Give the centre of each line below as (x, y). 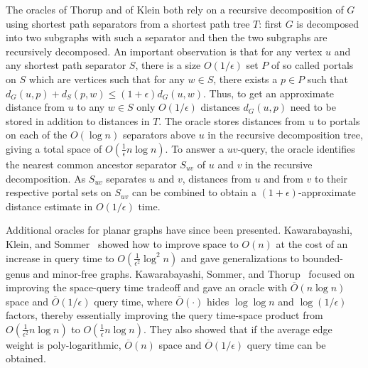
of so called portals (313, 65)
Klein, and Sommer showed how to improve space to (122, 243)
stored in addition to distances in (78, 120)
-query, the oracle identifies (296, 148)
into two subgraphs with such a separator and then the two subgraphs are (167, 37)
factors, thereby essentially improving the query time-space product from (164, 315)
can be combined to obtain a (194, 192)
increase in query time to (60, 258)
